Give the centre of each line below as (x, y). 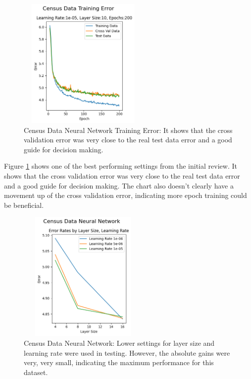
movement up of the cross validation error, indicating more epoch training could (125, 195)
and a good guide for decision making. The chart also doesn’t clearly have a (119, 185)
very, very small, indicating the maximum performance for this (119, 362)
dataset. (36, 372)
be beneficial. (24, 205)
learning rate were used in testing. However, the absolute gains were (127, 352)
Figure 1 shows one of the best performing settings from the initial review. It (121, 166)
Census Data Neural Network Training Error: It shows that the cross (128, 130)
